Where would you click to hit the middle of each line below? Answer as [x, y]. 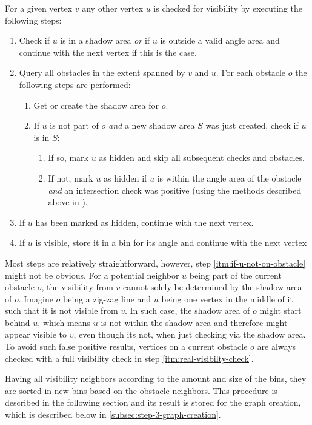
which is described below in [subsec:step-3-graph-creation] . [113, 414]
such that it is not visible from [61, 311]
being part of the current [235, 275]
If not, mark [71, 178]
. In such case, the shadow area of [188, 311]
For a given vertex [39, 8]
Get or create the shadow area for [96, 105]
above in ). [68, 202]
